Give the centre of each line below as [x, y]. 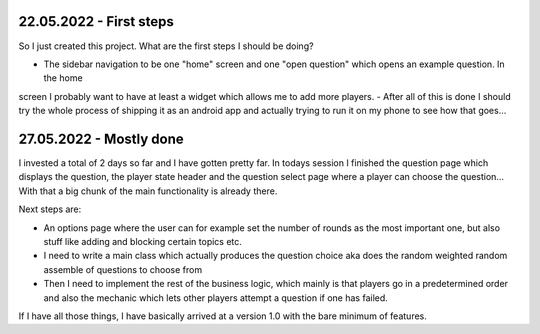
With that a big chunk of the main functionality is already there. [148, 191]
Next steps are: [50, 209]
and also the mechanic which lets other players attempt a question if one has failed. [216, 297]
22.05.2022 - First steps [96, 21]
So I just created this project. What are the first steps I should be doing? [166, 46]
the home [63, 78]
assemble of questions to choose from [123, 269]
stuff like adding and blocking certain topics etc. [142, 241]
